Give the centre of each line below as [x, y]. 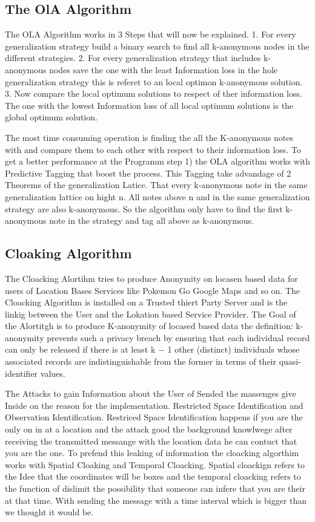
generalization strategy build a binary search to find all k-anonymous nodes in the [157, 46]
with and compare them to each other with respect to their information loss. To [153, 149]
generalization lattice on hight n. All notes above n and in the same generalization [157, 196]
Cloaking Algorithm [68, 253]
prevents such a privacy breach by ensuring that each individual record [178, 337]
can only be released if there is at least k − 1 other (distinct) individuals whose [152, 349]
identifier [22, 373]
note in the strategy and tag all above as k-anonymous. [152, 220]
